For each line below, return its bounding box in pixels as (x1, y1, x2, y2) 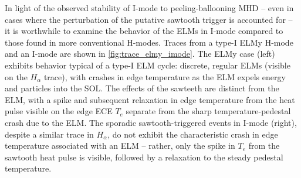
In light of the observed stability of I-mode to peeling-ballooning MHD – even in (5, 2, 294, 13)
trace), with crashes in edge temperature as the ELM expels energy (43, 70, 286, 83)
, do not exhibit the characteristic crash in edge (107, 128, 278, 140)
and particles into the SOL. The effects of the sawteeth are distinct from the (5, 82, 279, 94)
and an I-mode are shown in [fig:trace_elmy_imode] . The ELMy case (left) (5, 47, 275, 60)
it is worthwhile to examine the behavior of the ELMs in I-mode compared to (5, 25, 283, 37)
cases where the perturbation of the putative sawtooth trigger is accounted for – (5, 13, 293, 25)
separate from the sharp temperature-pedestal (126, 105, 291, 117)
